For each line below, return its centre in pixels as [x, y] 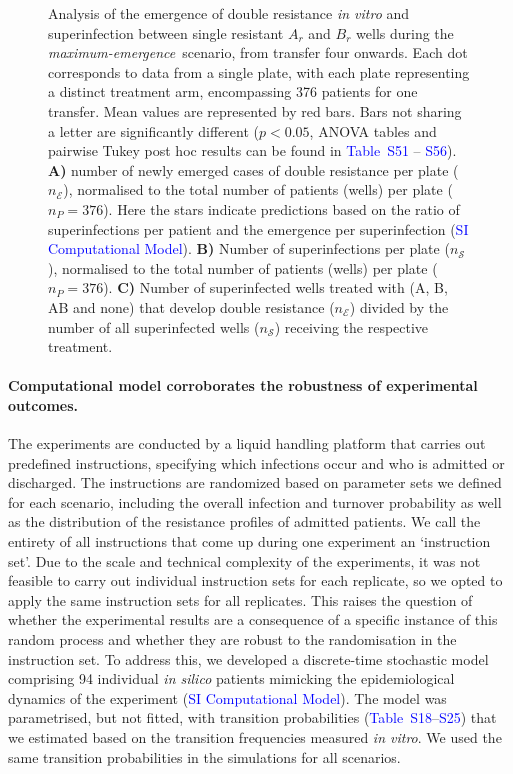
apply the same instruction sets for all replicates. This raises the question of [240, 599]
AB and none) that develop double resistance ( [191, 306]
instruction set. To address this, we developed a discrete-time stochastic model [248, 658]
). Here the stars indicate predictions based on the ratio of [281, 208]
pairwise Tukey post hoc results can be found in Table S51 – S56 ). [252, 150]
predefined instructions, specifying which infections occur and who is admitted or [256, 462]
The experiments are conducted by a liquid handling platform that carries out [247, 443]
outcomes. [43, 404]
